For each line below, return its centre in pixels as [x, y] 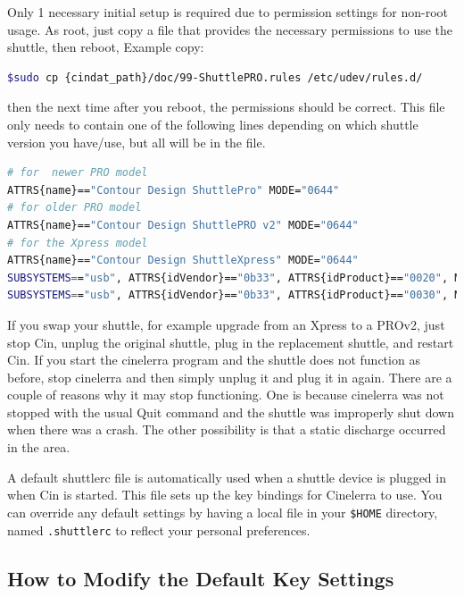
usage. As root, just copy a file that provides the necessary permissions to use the [230, 29]
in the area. [39, 447]
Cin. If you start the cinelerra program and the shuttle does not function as [214, 360]
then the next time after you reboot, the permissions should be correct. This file [226, 107]
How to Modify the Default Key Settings [201, 578]
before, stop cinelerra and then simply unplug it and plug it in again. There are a [230, 377]
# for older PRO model [75, 208]
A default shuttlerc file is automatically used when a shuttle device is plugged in [227, 477]
